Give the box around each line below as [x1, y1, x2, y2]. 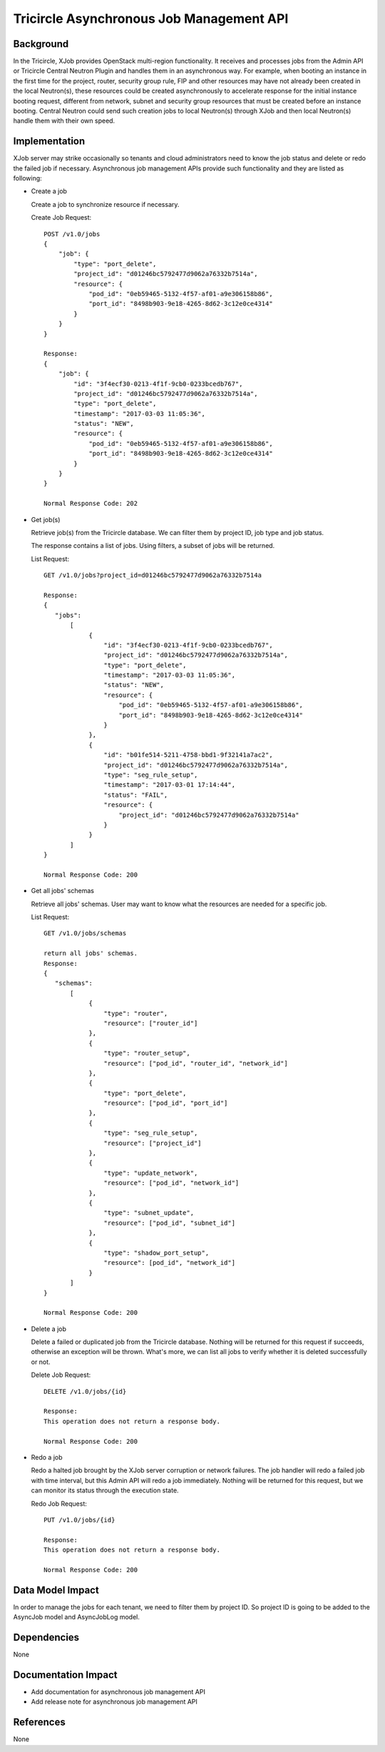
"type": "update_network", [103, 1168, 198, 1177]
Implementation [13, 136, 86, 148]
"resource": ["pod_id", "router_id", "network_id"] [103, 1059, 288, 1067]
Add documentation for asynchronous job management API [31, 1687, 206, 1696]
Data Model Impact [13, 1584, 99, 1596]
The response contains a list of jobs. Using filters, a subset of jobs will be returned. [31, 541, 275, 550]
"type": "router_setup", [103, 1049, 190, 1057]
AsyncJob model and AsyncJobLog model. [13, 1613, 140, 1621]
